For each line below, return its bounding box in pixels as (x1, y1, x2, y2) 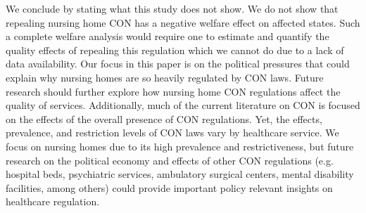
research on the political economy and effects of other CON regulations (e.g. (6, 153, 334, 167)
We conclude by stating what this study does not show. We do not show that (6, 1, 339, 15)
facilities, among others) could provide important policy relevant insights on (6, 180, 333, 195)
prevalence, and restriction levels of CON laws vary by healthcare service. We (6, 125, 339, 140)
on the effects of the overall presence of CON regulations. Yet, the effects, (6, 111, 322, 126)
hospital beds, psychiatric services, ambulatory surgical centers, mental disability (6, 167, 354, 181)
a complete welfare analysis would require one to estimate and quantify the (6, 29, 329, 44)
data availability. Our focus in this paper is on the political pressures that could (6, 56, 350, 71)
